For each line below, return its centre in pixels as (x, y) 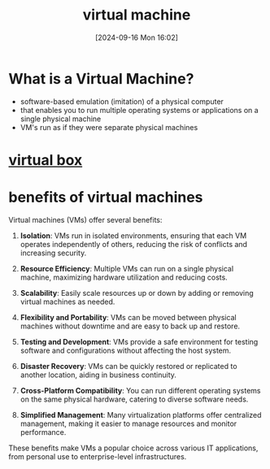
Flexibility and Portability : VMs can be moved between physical (128, 317)
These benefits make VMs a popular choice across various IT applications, (133, 448)
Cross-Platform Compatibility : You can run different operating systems (140, 390)
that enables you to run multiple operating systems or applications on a (139, 110)
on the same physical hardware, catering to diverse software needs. (134, 399)
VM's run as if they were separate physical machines (109, 127)
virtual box (46, 160)
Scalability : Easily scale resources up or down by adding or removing (137, 293)
